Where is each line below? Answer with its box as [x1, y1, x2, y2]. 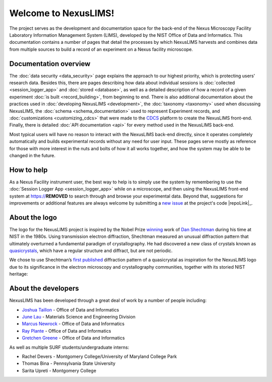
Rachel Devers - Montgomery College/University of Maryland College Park [22, 353, 177, 359]
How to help [9, 165, 48, 174]
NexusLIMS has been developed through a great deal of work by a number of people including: [9, 297, 207, 303]
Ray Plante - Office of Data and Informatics [22, 328, 111, 334]
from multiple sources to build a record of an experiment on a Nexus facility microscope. [9, 46, 193, 52]
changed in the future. [9, 152, 55, 158]
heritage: [9, 271, 28, 277]
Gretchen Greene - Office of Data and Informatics [22, 335, 125, 341]
